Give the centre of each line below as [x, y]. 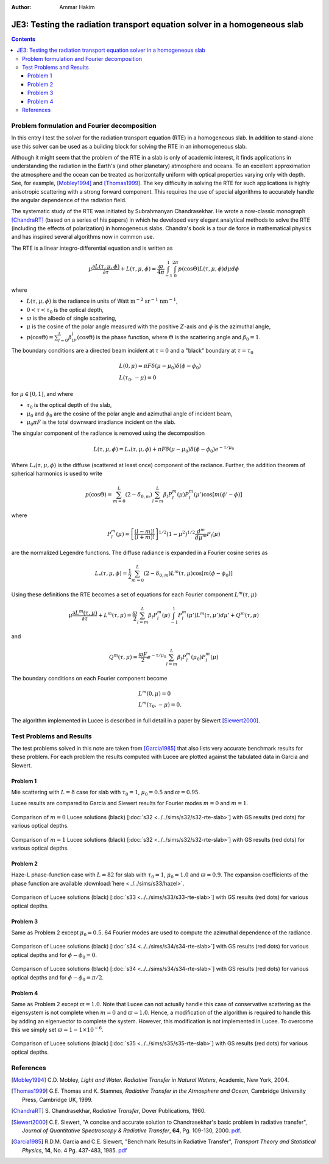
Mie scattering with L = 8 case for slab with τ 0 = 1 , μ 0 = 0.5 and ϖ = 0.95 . [106, 793]
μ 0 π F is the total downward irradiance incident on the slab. [101, 422]
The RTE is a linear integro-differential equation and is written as [92, 248]
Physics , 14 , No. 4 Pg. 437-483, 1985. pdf [75, 1150]
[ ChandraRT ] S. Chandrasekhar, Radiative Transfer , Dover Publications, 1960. [109, 1111]
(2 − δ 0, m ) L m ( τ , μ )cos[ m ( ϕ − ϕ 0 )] [188, 573]
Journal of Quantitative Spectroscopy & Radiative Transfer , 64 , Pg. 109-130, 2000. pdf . [132, 1130]
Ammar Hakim [77, 7]
